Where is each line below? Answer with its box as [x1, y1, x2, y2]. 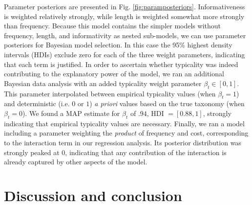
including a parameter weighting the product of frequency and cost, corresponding [4, 128, 249, 138]
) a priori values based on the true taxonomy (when [89, 98, 245, 109]
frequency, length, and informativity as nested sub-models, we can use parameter [4, 30, 246, 40]
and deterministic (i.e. [4, 98, 70, 109]
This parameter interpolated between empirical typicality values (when [4, 88, 216, 98]
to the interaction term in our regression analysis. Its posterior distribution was [4, 137, 241, 147]
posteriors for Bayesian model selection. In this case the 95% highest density [4, 40, 232, 50]
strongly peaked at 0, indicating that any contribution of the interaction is [4, 147, 227, 157]
